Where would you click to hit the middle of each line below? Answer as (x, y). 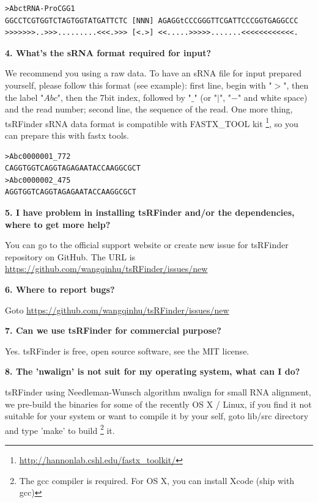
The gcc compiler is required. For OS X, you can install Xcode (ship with (157, 480)
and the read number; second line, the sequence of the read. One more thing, (149, 109)
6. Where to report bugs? (60, 289)
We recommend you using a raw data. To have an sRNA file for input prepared (153, 73)
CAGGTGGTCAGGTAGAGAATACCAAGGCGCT (73, 168)
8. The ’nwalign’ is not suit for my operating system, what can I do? (153, 371)
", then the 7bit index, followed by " (124, 97)
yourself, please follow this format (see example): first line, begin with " (139, 85)
